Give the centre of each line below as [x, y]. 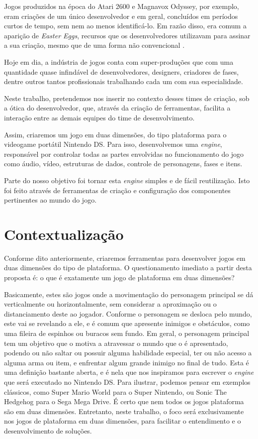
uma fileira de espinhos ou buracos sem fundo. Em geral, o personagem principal [127, 333]
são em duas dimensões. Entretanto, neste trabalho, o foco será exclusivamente [124, 411]
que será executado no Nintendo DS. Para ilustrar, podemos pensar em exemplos [127, 382]
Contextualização [64, 234]
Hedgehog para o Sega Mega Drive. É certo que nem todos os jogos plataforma [124, 401]
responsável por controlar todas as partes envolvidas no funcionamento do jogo [124, 154]
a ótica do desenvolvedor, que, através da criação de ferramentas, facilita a [117, 108]
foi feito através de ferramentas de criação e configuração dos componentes [117, 190]
